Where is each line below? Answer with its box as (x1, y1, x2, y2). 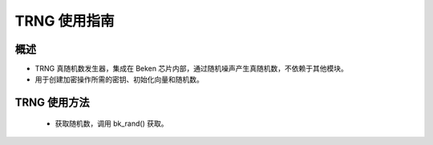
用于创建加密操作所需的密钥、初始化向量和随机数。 (34, 75, 204, 84)
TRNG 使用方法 (14, 96, 90, 110)
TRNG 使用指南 (14, 12, 115, 30)
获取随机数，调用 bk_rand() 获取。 (55, 119, 168, 128)
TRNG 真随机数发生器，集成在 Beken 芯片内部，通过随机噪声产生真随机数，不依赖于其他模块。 (34, 64, 348, 74)
